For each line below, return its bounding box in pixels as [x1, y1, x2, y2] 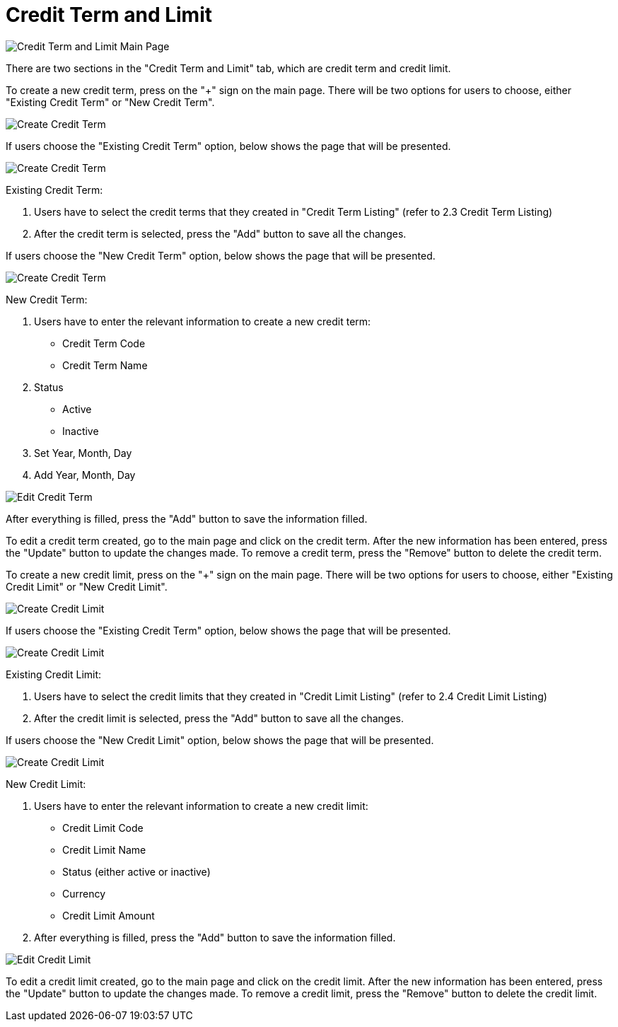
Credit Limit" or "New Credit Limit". [6, 580, 168, 593]
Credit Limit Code [62, 821, 144, 834]
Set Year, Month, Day [34, 446, 132, 459]
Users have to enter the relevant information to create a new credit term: [34, 315, 371, 327]
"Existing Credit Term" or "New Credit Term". [6, 95, 215, 108]
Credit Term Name [62, 359, 148, 371]
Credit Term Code [62, 337, 146, 349]
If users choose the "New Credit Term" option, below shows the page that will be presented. [6, 249, 436, 262]
